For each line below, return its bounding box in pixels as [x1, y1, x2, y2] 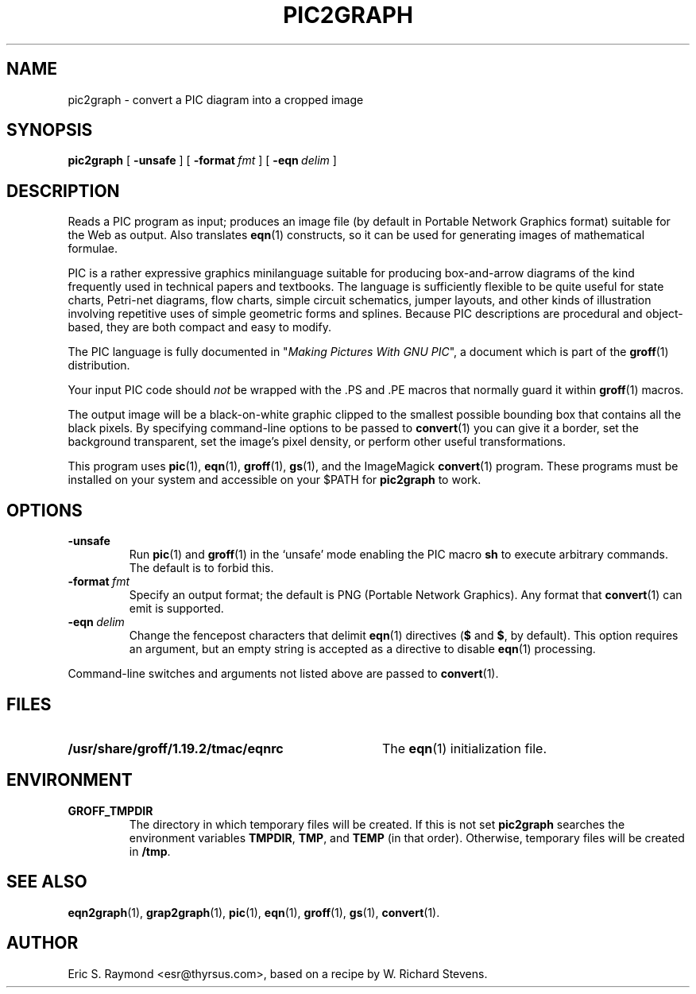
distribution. [68, 358, 130, 373]
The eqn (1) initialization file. [381, 740, 547, 756]
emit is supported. [129, 601, 224, 616]
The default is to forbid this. [129, 561, 274, 575]
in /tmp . [129, 844, 171, 858]
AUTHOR [6, 933, 79, 953]
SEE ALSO [6, 872, 87, 892]
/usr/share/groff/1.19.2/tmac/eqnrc [68, 740, 284, 756]
